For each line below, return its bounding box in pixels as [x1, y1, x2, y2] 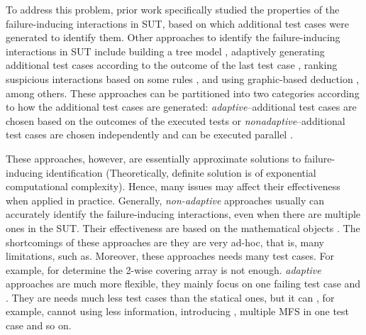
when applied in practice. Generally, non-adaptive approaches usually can [6, 192, 324, 207]
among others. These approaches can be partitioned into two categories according [6, 85, 360, 100]
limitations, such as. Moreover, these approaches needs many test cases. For [6, 248, 334, 263]
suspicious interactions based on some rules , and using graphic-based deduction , [6, 71, 360, 86]
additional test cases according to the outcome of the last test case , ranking [6, 57, 338, 72]
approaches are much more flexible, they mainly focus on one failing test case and [6, 276, 361, 291]
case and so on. [6, 318, 72, 333]
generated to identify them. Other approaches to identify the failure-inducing [6, 30, 340, 45]
